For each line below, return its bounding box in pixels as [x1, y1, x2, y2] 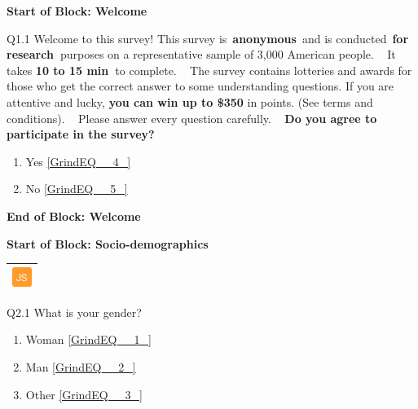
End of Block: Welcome [7, 207, 141, 224]
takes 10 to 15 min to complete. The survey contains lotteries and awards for [7, 61, 412, 78]
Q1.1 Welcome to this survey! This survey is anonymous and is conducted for [7, 29, 409, 46]
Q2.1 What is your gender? [7, 303, 142, 320]
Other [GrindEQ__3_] [25, 385, 143, 402]
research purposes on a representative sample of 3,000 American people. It [7, 46, 396, 63]
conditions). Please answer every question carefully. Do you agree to [7, 109, 377, 126]
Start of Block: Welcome [7, 2, 147, 19]
